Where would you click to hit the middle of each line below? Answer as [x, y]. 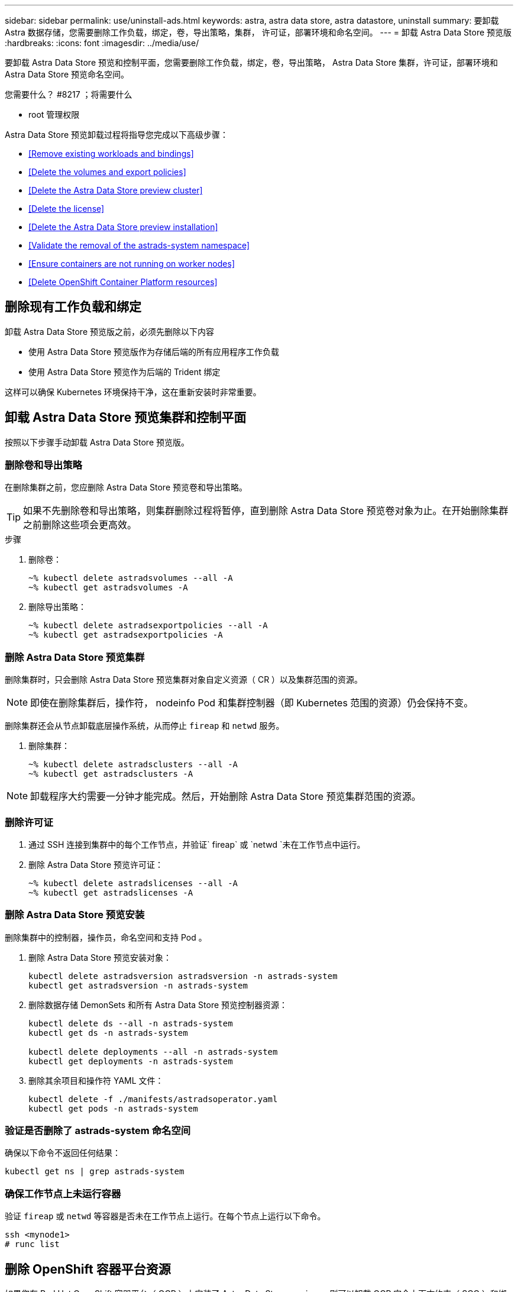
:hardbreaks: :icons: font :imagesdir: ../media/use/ [102, 43]
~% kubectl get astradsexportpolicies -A [126, 635]
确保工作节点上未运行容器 [63, 1194]
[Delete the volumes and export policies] [107, 172]
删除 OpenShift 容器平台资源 [88, 1269]
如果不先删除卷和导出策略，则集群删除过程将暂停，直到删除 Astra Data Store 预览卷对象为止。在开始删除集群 [266, 511]
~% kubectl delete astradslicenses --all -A [133, 883]
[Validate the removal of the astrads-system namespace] [139, 245]
